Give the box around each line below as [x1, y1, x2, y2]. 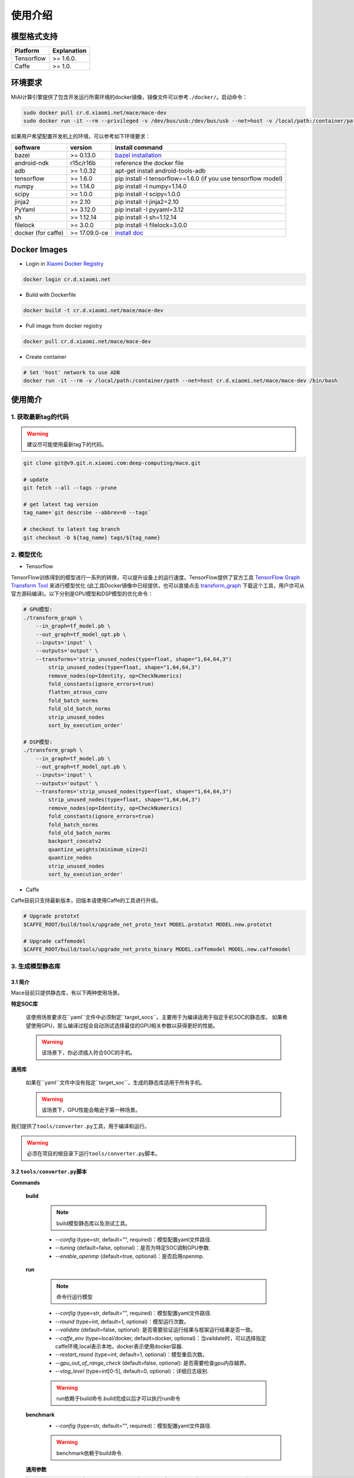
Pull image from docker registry [25, 322, 103, 329]
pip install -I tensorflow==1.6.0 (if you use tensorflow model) [115, 174, 283, 183]
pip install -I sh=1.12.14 [115, 213, 177, 222]
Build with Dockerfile [25, 291, 77, 298]
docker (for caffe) [14, 229, 64, 237]
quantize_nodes [48, 854, 93, 861]
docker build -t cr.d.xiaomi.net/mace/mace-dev [23, 307, 163, 313]
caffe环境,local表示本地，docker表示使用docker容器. [55, 1343, 183, 1350]
